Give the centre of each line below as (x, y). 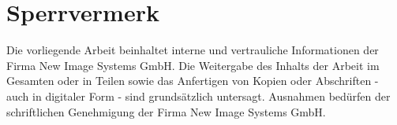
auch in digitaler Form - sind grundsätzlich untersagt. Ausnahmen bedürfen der (198, 96)
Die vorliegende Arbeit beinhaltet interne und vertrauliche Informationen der (193, 50)
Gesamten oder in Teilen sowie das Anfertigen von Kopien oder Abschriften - (193, 81)
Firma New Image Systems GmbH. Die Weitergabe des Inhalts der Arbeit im (193, 65)
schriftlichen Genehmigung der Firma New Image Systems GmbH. (166, 111)
